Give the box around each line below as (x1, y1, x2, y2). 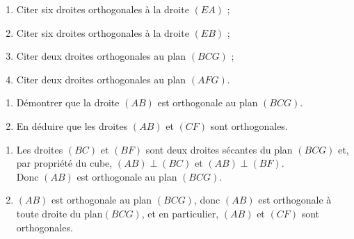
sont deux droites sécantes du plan (145, 142, 293, 156)
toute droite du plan (16, 206, 103, 220)
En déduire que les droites (16, 118, 128, 133)
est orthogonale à (258, 192, 332, 207)
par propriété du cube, (16, 156, 113, 170)
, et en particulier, (141, 206, 219, 220)
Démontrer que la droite (16, 95, 120, 110)
